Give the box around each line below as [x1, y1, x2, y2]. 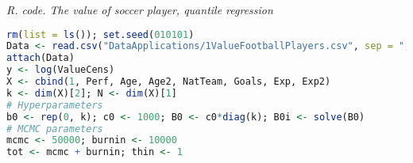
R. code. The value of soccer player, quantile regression [6, 2, 273, 17]
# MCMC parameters [6, 123, 103, 135]
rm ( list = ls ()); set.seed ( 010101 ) [6, 28, 195, 40]
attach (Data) [6, 52, 75, 64]
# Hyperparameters [6, 99, 103, 111]
